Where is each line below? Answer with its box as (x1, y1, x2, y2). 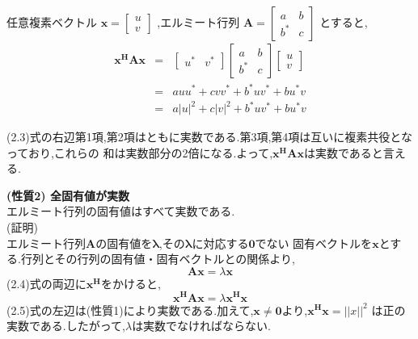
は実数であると (303, 144, 383, 161)
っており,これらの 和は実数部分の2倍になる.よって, (6, 144, 273, 161)
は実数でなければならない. (132, 317, 272, 334)
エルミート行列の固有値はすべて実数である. (6, 203, 235, 220)
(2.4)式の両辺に (6, 274, 87, 291)
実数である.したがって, (6, 317, 125, 334)
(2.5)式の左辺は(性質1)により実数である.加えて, (6, 301, 254, 318)
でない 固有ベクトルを (255, 234, 373, 251)
